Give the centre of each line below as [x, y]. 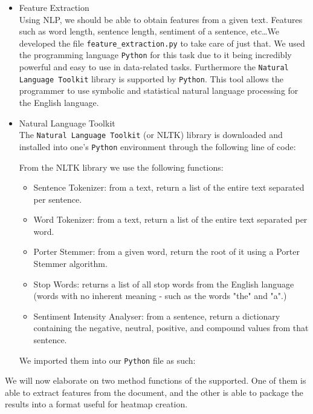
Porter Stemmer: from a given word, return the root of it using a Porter [166, 251]
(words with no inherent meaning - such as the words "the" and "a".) [160, 296]
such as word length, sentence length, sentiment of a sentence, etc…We [149, 31]
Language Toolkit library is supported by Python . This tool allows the [151, 78]
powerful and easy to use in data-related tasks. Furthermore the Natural [154, 67]
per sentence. [58, 199]
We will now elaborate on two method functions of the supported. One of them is [156, 380]
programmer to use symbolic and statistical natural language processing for [159, 90]
